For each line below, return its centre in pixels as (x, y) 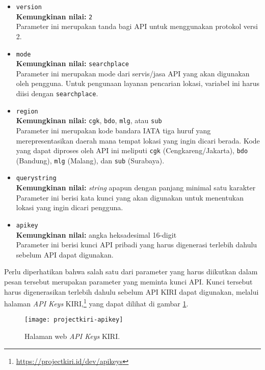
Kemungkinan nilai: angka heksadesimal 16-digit (96, 234)
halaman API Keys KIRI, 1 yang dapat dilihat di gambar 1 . (96, 303)
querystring (36, 178)
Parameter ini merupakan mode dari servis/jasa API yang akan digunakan (133, 73)
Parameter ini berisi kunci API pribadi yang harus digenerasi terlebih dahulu (137, 245)
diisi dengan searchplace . (57, 93)
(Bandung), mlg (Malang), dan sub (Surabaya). (90, 160)
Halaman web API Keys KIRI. (72, 336)
